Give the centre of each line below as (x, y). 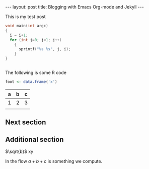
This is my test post (26, 17)
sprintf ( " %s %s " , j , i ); (45, 49)
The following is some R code (36, 72)
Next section (26, 122)
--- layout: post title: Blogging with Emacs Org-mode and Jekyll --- (75, 7)
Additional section (34, 139)
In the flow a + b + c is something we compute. (54, 161)
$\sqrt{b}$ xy (19, 151)
